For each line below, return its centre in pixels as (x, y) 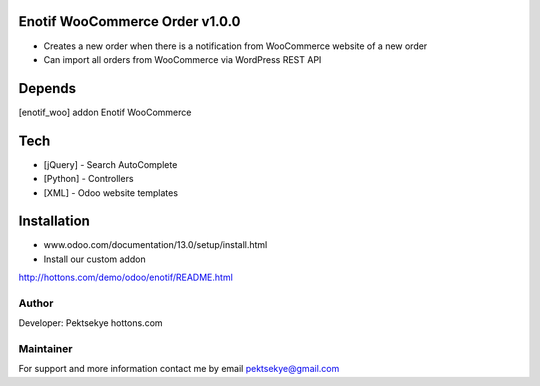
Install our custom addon (94, 259)
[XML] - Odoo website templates (111, 192)
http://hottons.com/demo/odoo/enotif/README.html (126, 277)
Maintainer (45, 349)
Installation (54, 221)
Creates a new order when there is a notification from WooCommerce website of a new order (235, 46)
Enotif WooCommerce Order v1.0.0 (129, 21)
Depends (47, 88)
